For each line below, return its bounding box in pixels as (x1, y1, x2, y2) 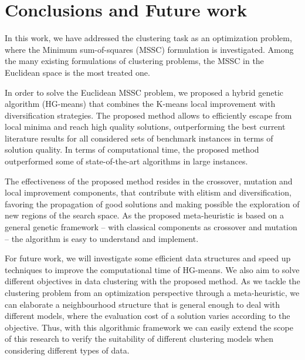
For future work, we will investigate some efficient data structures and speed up (5, 252, 291, 264)
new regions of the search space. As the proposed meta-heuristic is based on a (5, 209, 284, 221)
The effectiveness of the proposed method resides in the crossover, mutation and (5, 174, 293, 187)
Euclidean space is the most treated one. (5, 66, 150, 78)
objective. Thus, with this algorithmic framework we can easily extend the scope (5, 321, 293, 333)
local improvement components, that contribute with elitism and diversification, (5, 186, 292, 198)
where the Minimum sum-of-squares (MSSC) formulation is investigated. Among (5, 43, 294, 55)
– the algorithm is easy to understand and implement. (5, 232, 199, 244)
